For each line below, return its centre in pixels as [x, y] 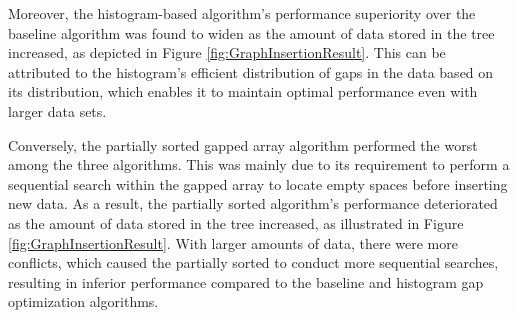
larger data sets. [57, 110]
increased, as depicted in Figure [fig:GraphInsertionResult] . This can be [227, 52]
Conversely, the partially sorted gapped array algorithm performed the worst [243, 144]
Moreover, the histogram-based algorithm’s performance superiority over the [242, 13]
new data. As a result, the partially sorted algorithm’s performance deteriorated [253, 203]
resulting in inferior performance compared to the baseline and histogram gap [246, 281]
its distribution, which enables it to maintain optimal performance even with [243, 91]
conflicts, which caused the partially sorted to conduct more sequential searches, [253, 262]
